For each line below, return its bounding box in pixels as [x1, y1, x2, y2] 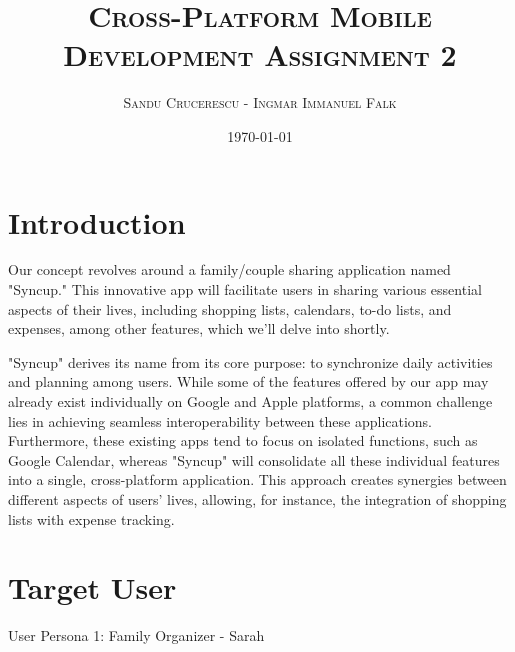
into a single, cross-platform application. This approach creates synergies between [8, 469, 507, 490]
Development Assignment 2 [63, 34, 457, 75]
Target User [8, 567, 177, 608]
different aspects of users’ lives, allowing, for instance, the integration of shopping [8, 488, 507, 509]
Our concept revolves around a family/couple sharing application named [8, 259, 451, 280]
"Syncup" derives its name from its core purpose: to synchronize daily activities [8, 351, 493, 372]
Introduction [8, 201, 186, 242]
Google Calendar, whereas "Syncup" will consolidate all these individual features [8, 449, 500, 470]
